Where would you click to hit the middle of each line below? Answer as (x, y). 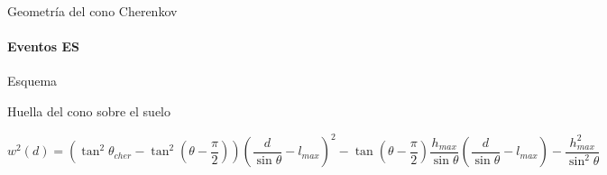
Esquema (32, 81)
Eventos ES (44, 46)
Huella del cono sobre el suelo (89, 111)
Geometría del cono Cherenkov (92, 11)
